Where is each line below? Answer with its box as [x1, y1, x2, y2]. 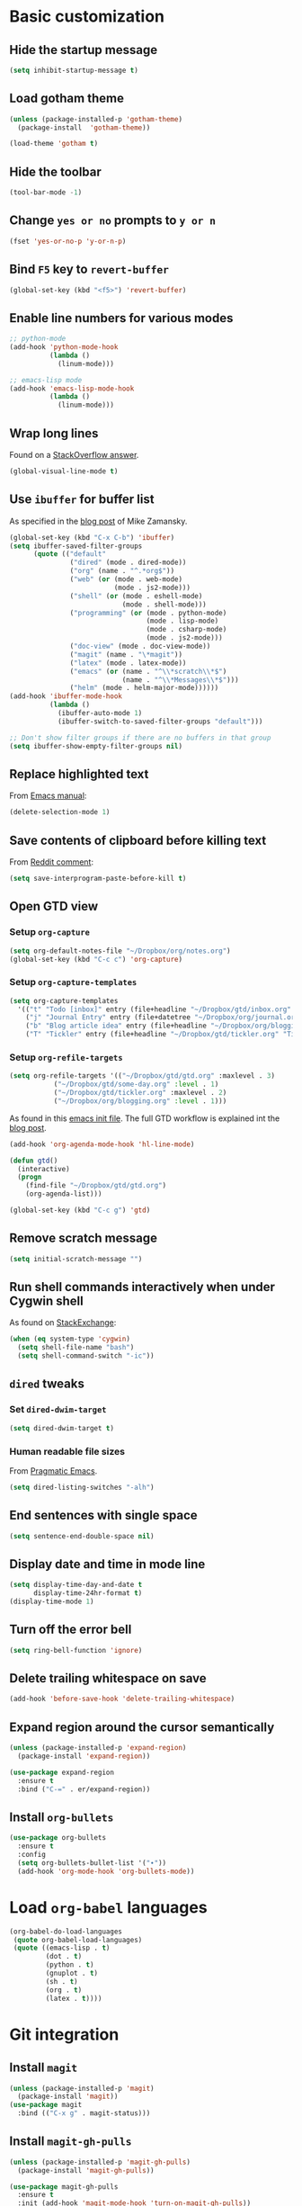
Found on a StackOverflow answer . [9, 450, 139, 460]
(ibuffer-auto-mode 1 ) [57, 709, 143, 718]
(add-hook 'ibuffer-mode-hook [9, 692, 123, 701]
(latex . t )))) [45, 1994, 102, 2003]
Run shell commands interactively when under [9, 1279, 276, 1295]
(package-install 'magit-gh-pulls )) [17, 2166, 155, 2175]
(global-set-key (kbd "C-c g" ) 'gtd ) [9, 1206, 151, 1215]
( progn [17, 1172, 42, 1182]
